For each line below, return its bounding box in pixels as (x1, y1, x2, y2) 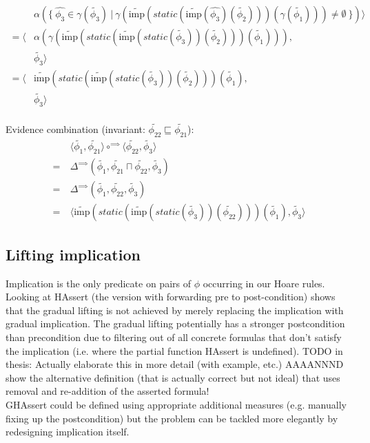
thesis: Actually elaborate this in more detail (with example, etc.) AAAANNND (6, 357, 344, 371)
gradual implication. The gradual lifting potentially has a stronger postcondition (6, 316, 345, 331)
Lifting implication (6, 243, 141, 265)
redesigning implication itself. (6, 424, 130, 439)
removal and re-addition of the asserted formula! (6, 384, 209, 398)
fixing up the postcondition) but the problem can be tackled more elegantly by (6, 411, 338, 425)
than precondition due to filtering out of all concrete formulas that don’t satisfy (6, 329, 342, 344)
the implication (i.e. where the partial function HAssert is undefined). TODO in (6, 343, 343, 358)
